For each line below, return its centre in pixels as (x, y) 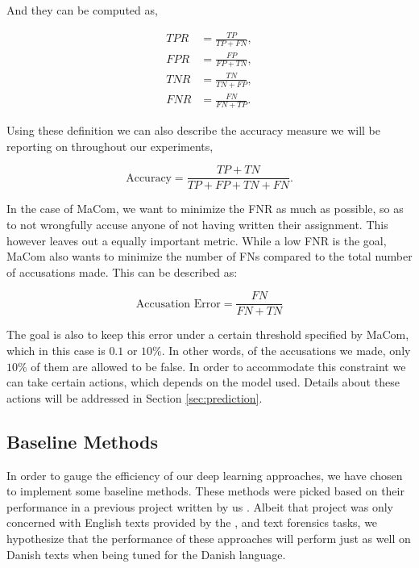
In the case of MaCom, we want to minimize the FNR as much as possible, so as (205, 209)
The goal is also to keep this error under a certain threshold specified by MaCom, (208, 334)
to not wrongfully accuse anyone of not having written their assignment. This (197, 224)
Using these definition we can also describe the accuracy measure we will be (193, 130)
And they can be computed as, (82, 10)
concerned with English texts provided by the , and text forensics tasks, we (192, 522)
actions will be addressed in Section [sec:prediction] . (135, 397)
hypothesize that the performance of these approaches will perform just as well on (209, 538)
